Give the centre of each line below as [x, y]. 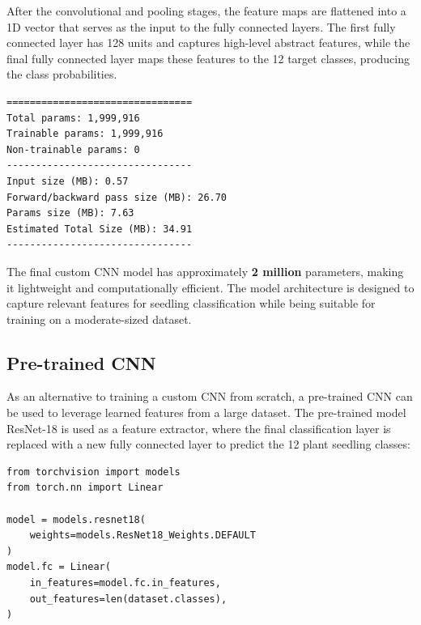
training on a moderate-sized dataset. [99, 319]
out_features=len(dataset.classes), [128, 599]
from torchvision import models [94, 472]
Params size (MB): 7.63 [70, 213]
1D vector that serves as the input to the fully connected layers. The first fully [201, 26]
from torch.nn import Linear [85, 488]
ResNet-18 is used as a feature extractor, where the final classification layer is [199, 428]
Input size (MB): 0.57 [68, 181]
